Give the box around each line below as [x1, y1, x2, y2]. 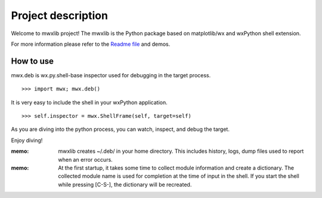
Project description [11, 9, 109, 22]
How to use [11, 56, 54, 66]
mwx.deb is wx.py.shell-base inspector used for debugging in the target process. [11, 71, 211, 78]
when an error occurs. [58, 156, 113, 163]
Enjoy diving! [11, 137, 43, 144]
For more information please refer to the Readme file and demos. [11, 40, 171, 48]
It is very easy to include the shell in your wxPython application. [11, 99, 168, 106]
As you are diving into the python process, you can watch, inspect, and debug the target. [11, 125, 230, 133]
